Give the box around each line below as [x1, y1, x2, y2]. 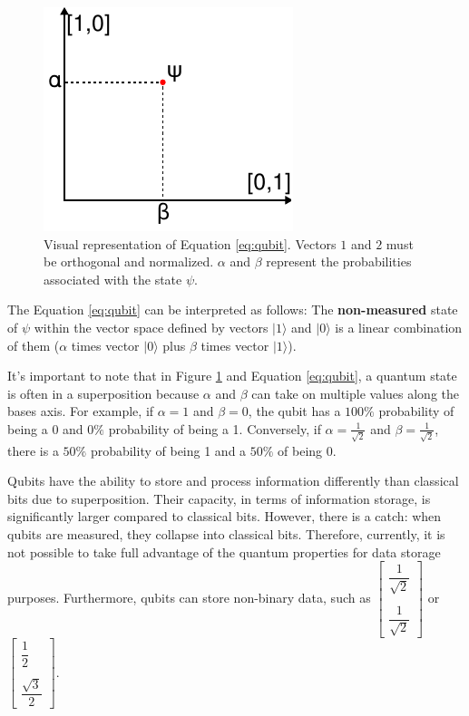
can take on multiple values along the [251, 383, 460, 402]
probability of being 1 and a [90, 440, 247, 460]
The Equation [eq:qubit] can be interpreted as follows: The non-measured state [7, 300, 458, 319]
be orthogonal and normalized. [44, 252, 214, 271]
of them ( [7, 335, 60, 354]
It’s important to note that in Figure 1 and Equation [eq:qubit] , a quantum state [7, 366, 457, 385]
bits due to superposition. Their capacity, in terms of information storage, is [7, 489, 431, 508]
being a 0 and [7, 419, 83, 438]
